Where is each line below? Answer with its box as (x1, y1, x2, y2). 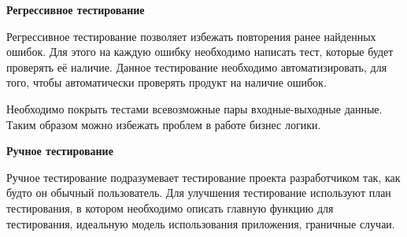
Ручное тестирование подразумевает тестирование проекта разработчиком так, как (6, 168, 401, 185)
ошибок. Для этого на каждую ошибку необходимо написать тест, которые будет (6, 43, 394, 60)
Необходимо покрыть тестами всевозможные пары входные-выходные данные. (6, 100, 383, 117)
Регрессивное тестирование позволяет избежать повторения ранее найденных (6, 28, 376, 44)
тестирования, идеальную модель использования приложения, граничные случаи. (6, 215, 395, 231)
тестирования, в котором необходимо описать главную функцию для (6, 199, 334, 216)
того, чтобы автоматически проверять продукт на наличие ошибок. (6, 74, 327, 91)
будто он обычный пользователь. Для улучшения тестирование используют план (6, 184, 391, 201)
